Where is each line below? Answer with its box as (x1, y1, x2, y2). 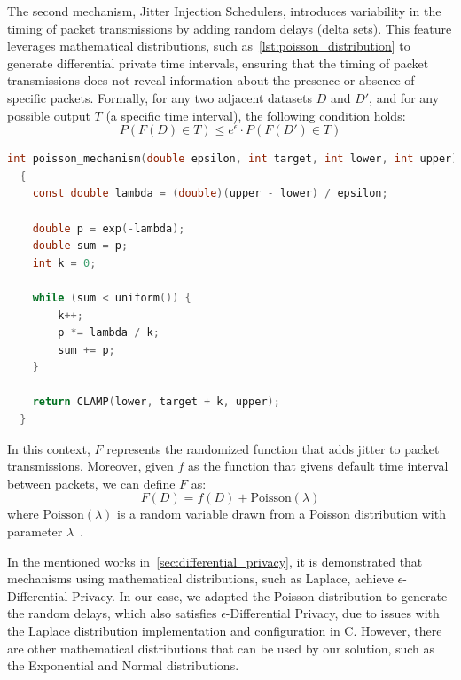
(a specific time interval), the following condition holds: (105, 106, 406, 124)
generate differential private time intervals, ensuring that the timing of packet (7, 53, 429, 72)
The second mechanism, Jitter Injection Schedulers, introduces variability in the (7, 2, 441, 20)
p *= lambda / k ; (58, 326, 160, 340)
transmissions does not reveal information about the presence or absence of (7, 71, 415, 90)
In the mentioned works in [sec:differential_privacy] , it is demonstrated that (7, 551, 423, 570)
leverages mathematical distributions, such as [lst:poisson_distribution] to (7, 36, 410, 55)
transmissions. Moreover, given (7, 457, 174, 475)
